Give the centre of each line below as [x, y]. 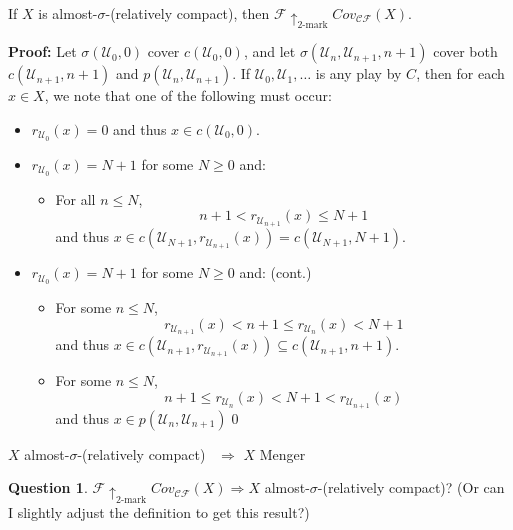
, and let [269, 51]
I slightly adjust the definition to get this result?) [159, 511]
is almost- [68, 13]
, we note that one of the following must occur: [188, 95]
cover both [465, 51]
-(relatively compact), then [187, 13]
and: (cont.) [275, 272]
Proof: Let [42, 51]
